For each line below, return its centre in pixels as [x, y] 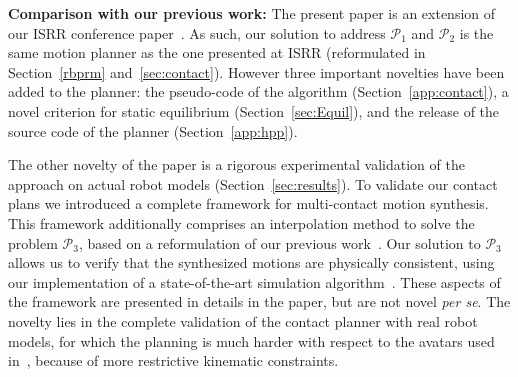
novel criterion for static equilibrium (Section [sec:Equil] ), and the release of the [254, 110]
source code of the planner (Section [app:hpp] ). [153, 130]
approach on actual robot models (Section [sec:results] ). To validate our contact [253, 183]
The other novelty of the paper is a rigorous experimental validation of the [236, 164]
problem [33, 242]
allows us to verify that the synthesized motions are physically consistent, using [251, 262]
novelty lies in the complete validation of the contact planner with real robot [243, 320]
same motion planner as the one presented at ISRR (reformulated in [217, 52]
